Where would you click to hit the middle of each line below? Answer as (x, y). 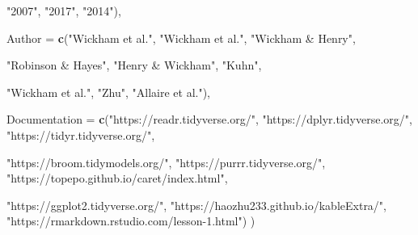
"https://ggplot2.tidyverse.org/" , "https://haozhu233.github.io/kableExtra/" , (197, 205)
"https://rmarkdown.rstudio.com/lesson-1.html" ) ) (131, 221)
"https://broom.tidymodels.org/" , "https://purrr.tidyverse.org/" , (166, 162)
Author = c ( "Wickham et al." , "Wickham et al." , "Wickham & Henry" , (181, 38)
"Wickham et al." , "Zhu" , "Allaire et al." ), (108, 92)
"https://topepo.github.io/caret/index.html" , (117, 178)
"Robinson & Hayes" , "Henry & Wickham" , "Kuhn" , (134, 65)
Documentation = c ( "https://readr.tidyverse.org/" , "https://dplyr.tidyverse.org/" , (209, 119)
